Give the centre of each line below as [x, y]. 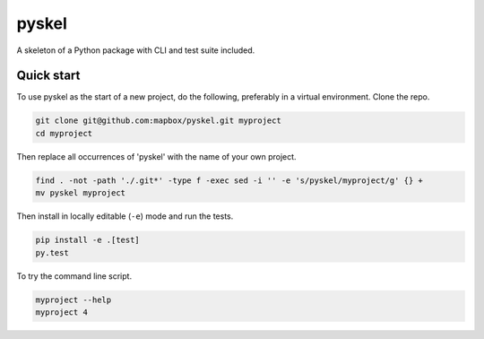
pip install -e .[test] [88, 240]
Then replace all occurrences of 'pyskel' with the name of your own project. [156, 156]
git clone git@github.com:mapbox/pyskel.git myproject [158, 121]
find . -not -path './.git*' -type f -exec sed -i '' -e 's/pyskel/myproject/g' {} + [229, 180]
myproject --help [73, 300]
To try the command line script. [74, 276]
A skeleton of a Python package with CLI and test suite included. [136, 50]
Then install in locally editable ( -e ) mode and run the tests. [125, 216]
